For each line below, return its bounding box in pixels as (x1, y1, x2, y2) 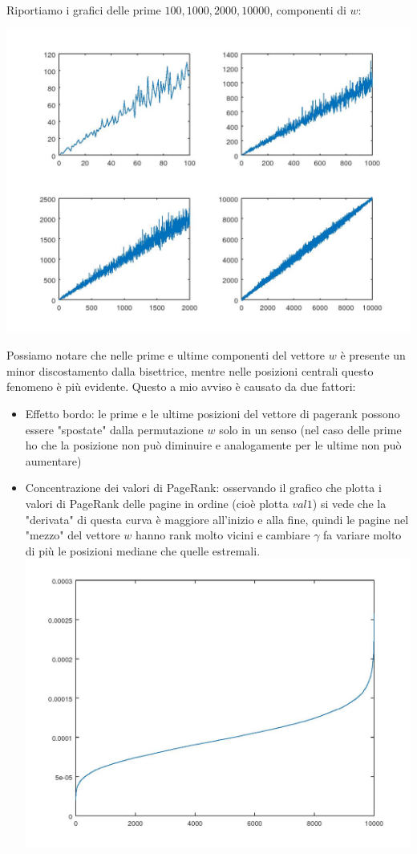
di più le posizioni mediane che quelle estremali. (25, 542, 261, 559)
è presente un (340, 347, 406, 364)
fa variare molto (323, 527, 402, 543)
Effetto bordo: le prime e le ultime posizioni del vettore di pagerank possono (25, 405, 400, 421)
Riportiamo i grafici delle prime (6, 2, 161, 18)
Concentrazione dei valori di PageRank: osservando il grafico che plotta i (25, 479, 382, 496)
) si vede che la (312, 494, 387, 511)
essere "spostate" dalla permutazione (25, 421, 204, 437)
